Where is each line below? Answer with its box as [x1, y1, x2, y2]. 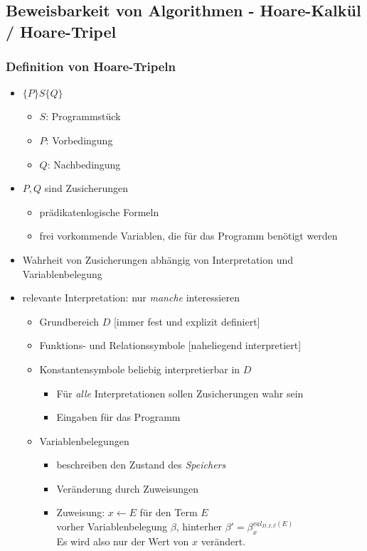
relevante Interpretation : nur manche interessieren [22, 290, 240, 305]
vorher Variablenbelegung [56, 519, 168, 534]
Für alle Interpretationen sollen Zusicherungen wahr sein [56, 385, 304, 400]
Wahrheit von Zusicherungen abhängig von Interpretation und [22, 252, 294, 267]
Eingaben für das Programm [56, 410, 181, 424]
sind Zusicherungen [44, 181, 129, 196]
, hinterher [176, 519, 222, 534]
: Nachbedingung [47, 156, 121, 171]
